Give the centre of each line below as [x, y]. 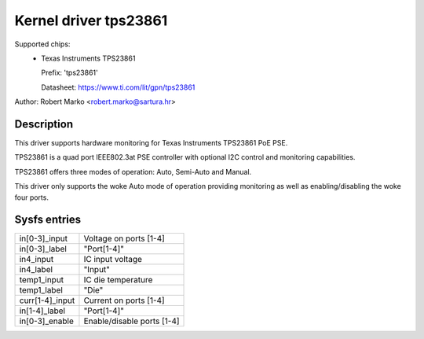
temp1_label [41, 290]
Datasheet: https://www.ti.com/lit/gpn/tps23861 [118, 87]
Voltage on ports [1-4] [124, 238]
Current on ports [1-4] [124, 300]
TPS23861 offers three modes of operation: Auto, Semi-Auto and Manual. [133, 171]
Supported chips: [42, 44]
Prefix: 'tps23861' [69, 73]
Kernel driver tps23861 [91, 20]
